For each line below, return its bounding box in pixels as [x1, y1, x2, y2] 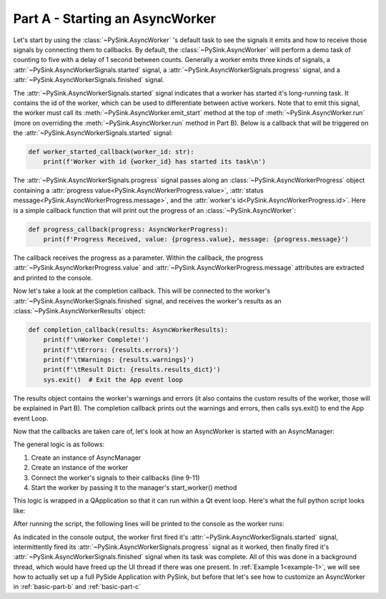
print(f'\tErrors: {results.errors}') [43, 346, 179, 353]
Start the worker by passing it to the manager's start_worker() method [31, 483, 237, 492]
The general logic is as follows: [13, 440, 105, 449]
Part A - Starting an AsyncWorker [13, 11, 216, 26]
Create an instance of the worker [31, 463, 129, 472]
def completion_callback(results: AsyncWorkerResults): [28, 326, 229, 333]
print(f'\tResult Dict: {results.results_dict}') [43, 366, 221, 374]
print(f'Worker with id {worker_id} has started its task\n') [43, 158, 266, 166]
